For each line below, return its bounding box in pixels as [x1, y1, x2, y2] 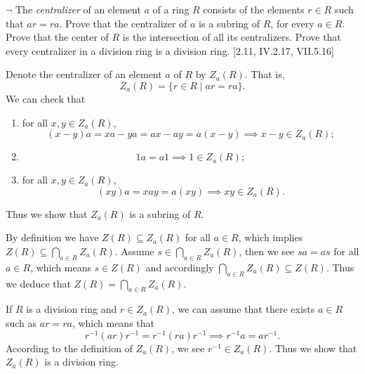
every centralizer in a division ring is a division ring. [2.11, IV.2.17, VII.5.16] [6, 43, 334, 58]
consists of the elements [203, 2, 305, 16]
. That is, [244, 67, 285, 82]
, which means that [72, 315, 154, 330]
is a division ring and [26, 302, 117, 316]
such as [6, 315, 37, 330]
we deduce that [6, 276, 71, 290]
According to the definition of [6, 340, 133, 355]
